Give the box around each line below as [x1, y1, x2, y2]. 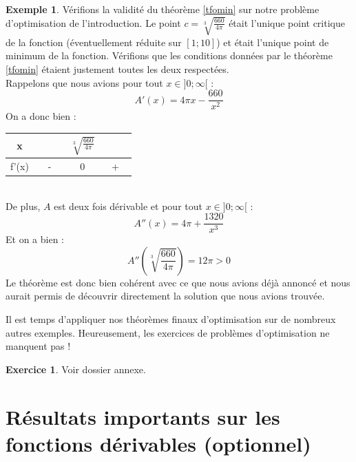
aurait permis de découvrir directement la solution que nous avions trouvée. [6, 288, 325, 303]
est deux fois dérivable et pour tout [54, 198, 202, 213]
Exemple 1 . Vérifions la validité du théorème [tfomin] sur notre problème [6, 2, 320, 16]
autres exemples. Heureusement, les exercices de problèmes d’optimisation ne [6, 325, 330, 339]
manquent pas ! [6, 339, 71, 353]
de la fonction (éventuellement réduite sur [6, 34, 182, 49]
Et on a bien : [6, 232, 64, 246]
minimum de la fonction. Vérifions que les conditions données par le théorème [6, 48, 333, 63]
